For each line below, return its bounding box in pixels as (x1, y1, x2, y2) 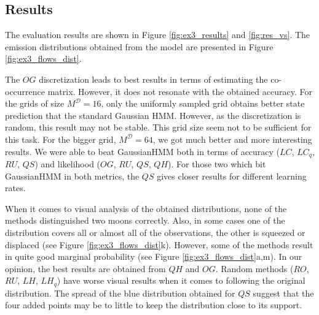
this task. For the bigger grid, (5, 132, 116, 145)
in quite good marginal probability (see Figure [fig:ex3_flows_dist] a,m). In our (5, 250, 302, 263)
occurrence (5, 85, 45, 97)
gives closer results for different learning (157, 169, 307, 182)
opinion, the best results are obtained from (5, 262, 166, 275)
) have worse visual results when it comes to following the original (57, 274, 305, 287)
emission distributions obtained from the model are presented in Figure (5, 40, 274, 53)
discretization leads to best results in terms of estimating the (39, 72, 268, 85)
